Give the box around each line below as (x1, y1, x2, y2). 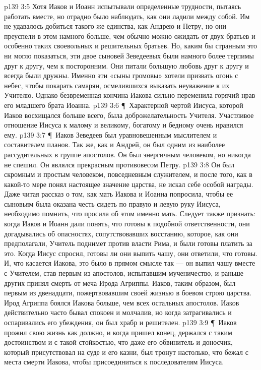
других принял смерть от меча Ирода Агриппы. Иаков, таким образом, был (4, 277, 236, 288)
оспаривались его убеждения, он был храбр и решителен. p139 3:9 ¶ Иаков (4, 317, 237, 327)
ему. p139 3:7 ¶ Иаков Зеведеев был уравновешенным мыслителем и (4, 129, 217, 140)
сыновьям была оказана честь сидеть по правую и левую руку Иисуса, (4, 198, 221, 209)
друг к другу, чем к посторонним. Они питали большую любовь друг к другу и (4, 60, 249, 71)
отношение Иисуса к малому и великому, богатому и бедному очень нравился (4, 119, 243, 130)
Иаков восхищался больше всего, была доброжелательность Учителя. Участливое (4, 109, 254, 120)
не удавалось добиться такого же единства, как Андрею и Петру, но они (4, 21, 227, 31)
